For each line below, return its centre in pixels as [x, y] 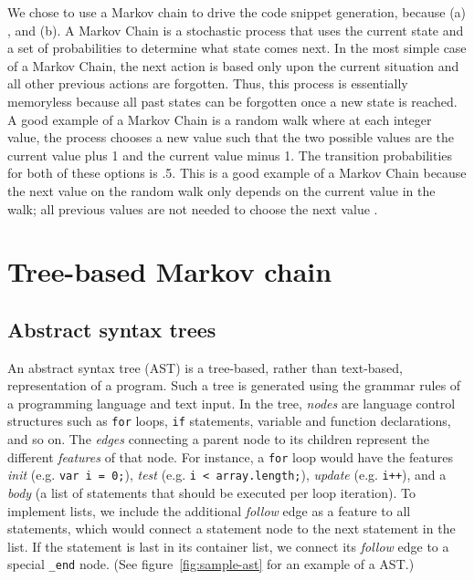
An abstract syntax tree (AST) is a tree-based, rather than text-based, [205, 367]
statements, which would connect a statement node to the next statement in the [232, 528]
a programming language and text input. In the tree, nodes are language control [232, 403]
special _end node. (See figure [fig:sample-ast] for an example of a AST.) [211, 564]
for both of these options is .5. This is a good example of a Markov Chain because [237, 173]
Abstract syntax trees [112, 329]
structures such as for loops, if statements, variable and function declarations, [229, 421]
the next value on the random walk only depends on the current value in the [221, 190]
